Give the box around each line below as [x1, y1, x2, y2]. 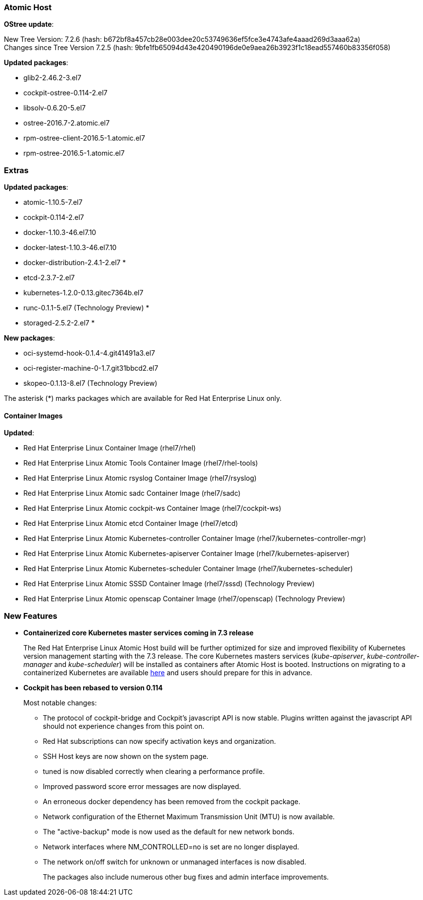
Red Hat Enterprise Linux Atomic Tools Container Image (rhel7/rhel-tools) [23, 459, 258, 468]
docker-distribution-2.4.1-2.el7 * [23, 258, 126, 267]
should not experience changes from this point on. [43, 722, 204, 731]
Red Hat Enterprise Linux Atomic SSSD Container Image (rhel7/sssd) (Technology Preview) [23, 579, 315, 588]
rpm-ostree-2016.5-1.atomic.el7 [23, 149, 125, 158]
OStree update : [4, 20, 54, 29]
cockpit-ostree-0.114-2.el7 [23, 89, 108, 97]
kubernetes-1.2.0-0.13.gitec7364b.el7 [23, 288, 144, 297]
